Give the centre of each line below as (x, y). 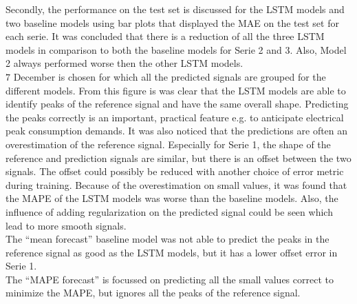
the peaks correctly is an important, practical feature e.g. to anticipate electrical (175, 117)
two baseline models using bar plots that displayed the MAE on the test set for (172, 22)
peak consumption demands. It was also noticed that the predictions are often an (177, 131)
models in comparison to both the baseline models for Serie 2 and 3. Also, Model (176, 49)
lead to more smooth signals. (66, 225)
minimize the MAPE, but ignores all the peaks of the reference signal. (153, 293)
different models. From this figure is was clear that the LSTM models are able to (176, 90)
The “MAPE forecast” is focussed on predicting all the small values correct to (170, 279)
